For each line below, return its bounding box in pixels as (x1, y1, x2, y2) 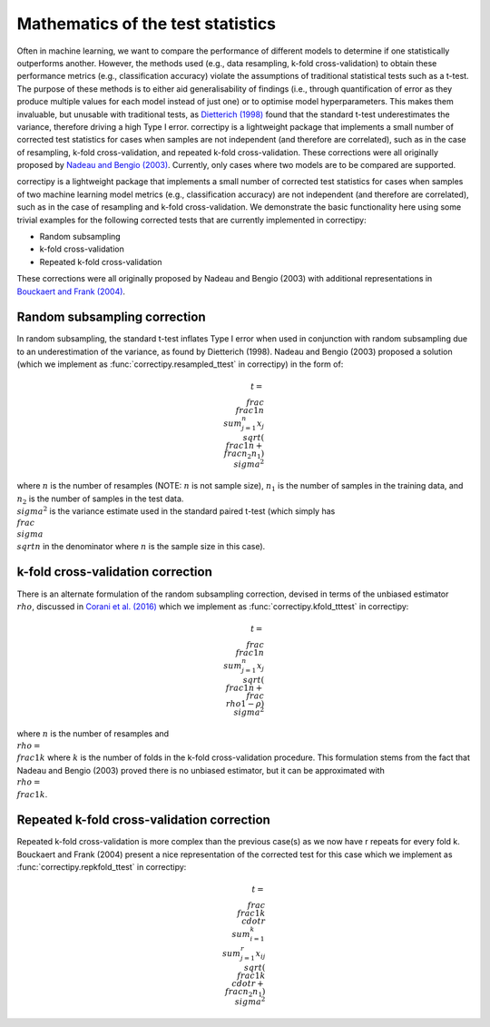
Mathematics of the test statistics (16, 14, 277, 34)
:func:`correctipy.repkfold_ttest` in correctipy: (16, 862, 187, 873)
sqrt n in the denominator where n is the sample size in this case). (16, 540, 266, 551)
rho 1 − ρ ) (225, 698, 265, 708)
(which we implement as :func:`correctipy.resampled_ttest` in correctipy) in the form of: (16, 359, 344, 370)
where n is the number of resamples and (16, 728, 170, 739)
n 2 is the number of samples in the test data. (16, 493, 184, 506)
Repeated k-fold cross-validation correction (16, 813, 271, 828)
